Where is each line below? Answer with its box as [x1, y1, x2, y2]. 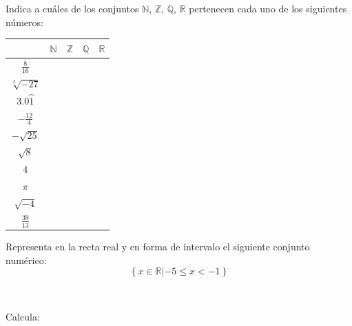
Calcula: [6, 309, 40, 323]
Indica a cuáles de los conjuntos [6, 1, 139, 15]
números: [6, 14, 43, 29]
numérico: [6, 252, 47, 267]
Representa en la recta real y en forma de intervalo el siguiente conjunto [6, 239, 310, 254]
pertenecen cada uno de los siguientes [189, 1, 347, 15]
